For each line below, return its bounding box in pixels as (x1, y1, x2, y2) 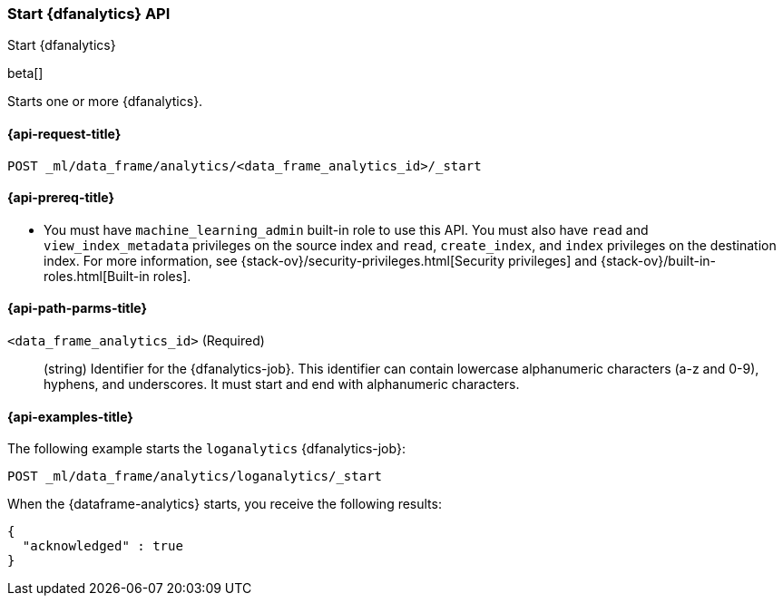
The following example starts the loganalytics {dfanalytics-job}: (7, 441, 406, 457)
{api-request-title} (7, 125, 122, 141)
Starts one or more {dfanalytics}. (7, 93, 203, 110)
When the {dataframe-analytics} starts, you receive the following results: (7, 496, 442, 512)
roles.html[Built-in (44, 267, 150, 284)
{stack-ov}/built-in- (600, 252, 716, 268)
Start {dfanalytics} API (7, 5, 171, 23)
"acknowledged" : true (22, 539, 183, 554)
